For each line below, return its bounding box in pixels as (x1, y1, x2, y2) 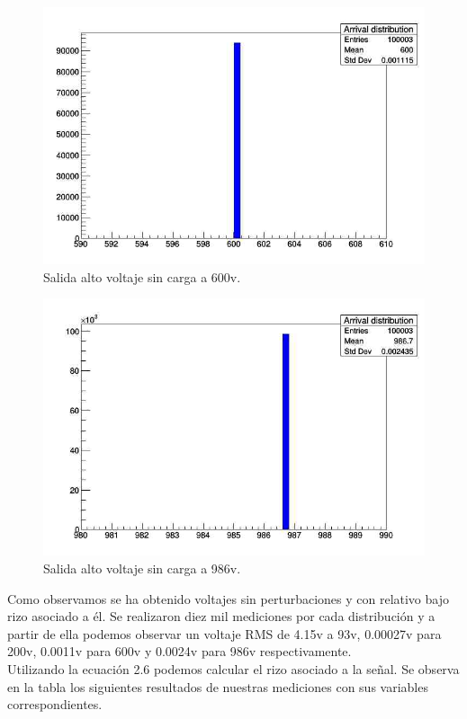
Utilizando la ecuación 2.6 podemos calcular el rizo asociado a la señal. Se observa (7, 659, 460, 678)
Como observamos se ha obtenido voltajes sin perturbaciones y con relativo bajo (7, 589, 449, 608)
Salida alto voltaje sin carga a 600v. (43, 267, 241, 286)
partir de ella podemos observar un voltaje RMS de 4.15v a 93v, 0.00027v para (7, 624, 442, 643)
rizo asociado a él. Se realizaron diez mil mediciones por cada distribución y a (7, 607, 436, 626)
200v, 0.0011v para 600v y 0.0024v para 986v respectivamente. (7, 642, 352, 661)
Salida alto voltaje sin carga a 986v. (43, 558, 241, 577)
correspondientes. (7, 695, 103, 714)
